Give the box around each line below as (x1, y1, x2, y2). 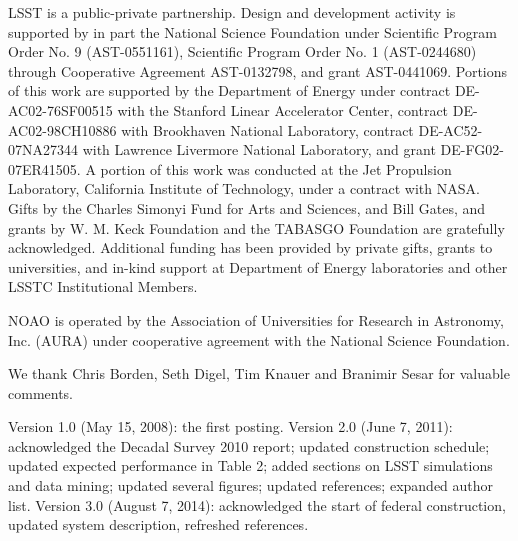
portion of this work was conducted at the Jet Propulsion (100, 158, 452, 179)
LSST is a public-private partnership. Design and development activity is (8, 2, 456, 22)
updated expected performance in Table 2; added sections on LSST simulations (8, 455, 493, 476)
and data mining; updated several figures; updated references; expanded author (8, 475, 494, 496)
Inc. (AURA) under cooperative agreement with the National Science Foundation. (8, 329, 510, 350)
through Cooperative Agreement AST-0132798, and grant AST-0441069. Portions (8, 60, 508, 81)
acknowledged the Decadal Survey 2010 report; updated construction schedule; (8, 435, 490, 456)
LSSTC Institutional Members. (8, 276, 198, 297)
